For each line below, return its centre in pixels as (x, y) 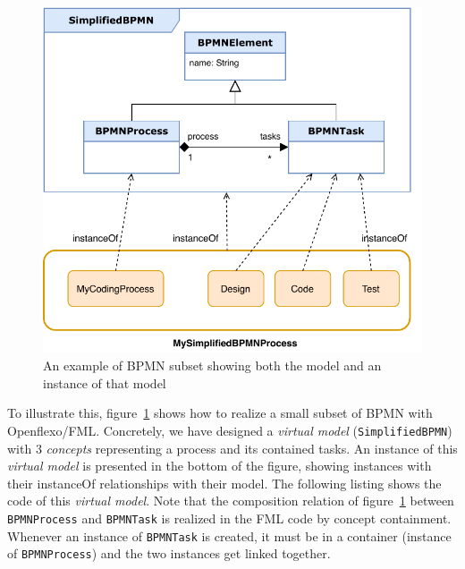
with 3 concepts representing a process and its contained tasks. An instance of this (232, 448)
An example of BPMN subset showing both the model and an (212, 365)
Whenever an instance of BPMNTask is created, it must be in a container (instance (229, 535)
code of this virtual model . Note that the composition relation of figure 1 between (231, 501)
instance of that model (105, 382)
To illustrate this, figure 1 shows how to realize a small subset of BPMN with (220, 413)
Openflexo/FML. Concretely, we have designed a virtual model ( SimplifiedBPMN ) (230, 430)
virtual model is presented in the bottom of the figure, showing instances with (220, 466)
